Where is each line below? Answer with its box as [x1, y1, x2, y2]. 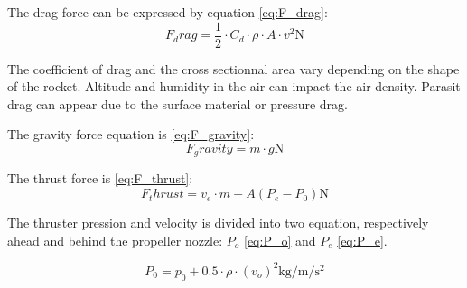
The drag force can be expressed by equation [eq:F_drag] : [7, 3, 328, 21]
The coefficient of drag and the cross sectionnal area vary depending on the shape [7, 59, 460, 78]
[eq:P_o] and [244, 230, 316, 249]
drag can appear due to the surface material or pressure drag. [7, 94, 348, 113]
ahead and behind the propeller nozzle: [7, 230, 223, 249]
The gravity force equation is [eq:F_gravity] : [7, 125, 255, 144]
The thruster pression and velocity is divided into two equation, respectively [7, 213, 429, 232]
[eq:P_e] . [337, 230, 388, 249]
